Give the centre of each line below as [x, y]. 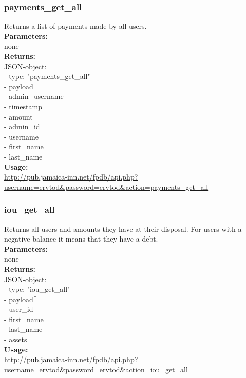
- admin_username [34, 96]
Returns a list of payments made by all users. [75, 26]
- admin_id [22, 126]
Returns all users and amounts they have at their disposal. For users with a [123, 228]
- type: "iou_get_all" [37, 289]
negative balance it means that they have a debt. [81, 239]
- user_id [19, 309]
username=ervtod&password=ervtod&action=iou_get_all [96, 369]
